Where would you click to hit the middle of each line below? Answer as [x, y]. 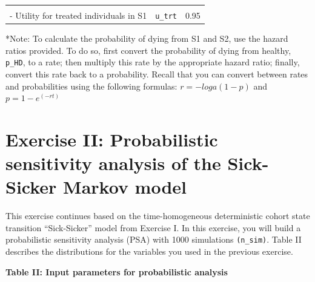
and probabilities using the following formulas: [91, 86]
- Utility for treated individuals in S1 [78, 15]
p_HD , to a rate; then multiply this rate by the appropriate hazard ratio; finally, [153, 62]
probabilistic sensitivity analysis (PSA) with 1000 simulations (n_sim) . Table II [154, 239]
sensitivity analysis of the [113, 163]
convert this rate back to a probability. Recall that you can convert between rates [157, 74]
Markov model [125, 187]
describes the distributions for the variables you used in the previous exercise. [149, 251]
